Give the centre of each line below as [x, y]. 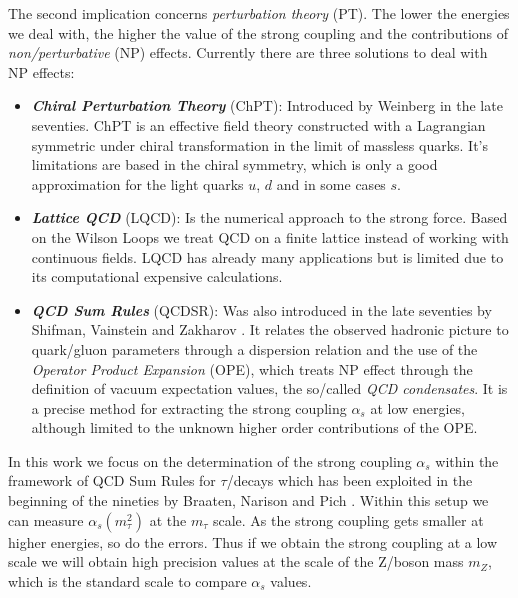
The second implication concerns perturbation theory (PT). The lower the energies [259, 13]
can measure [46, 519]
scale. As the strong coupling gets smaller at [348, 519]
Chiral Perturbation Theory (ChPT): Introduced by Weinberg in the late [267, 105]
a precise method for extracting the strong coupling [189, 407]
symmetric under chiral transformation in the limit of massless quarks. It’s [260, 144]
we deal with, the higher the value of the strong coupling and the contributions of [258, 32]
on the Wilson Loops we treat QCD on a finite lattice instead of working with [270, 236]
